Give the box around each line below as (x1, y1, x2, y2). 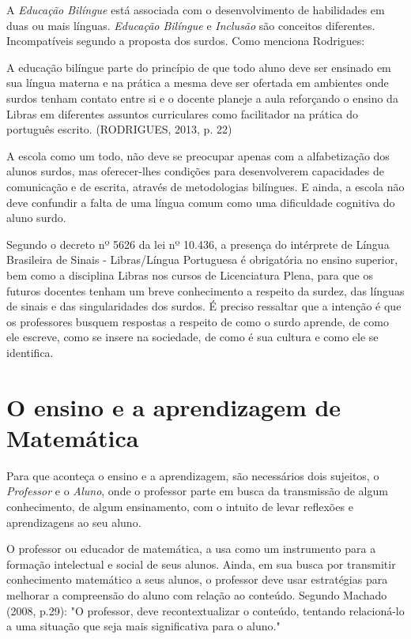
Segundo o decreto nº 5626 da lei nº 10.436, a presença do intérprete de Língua (6, 235, 390, 252)
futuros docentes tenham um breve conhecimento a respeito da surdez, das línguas (6, 282, 405, 299)
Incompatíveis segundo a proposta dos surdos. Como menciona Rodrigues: (6, 32, 365, 49)
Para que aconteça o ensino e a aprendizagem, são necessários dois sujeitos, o (6, 467, 379, 483)
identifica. (6, 344, 54, 360)
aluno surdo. (6, 209, 66, 226)
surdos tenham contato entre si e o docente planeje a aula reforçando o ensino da (6, 89, 398, 106)
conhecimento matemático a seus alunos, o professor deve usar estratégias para (6, 571, 388, 588)
